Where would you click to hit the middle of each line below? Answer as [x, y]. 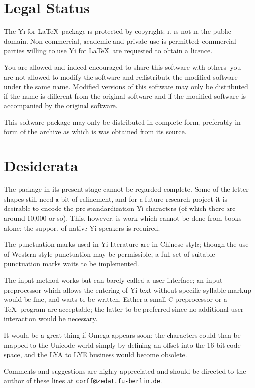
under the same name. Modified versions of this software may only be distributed [126, 86]
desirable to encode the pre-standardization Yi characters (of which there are [120, 208]
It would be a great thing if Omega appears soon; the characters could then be [122, 335]
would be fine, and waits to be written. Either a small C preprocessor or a [115, 299]
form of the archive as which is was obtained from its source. [95, 132]
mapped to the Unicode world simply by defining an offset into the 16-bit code [122, 344]
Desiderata [41, 165]
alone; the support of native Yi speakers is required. [82, 227]
